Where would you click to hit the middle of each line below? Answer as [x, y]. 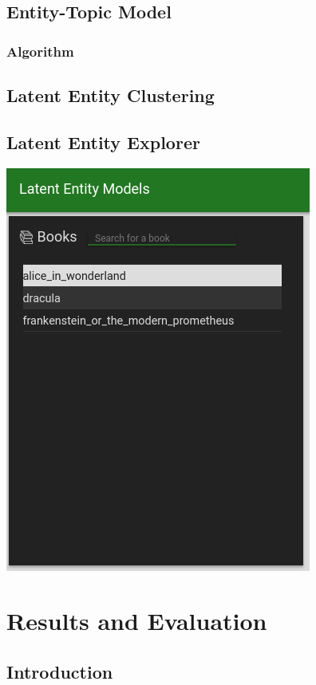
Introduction [60, 671]
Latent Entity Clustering [111, 95]
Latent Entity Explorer [103, 142]
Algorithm [40, 51]
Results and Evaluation [137, 621]
